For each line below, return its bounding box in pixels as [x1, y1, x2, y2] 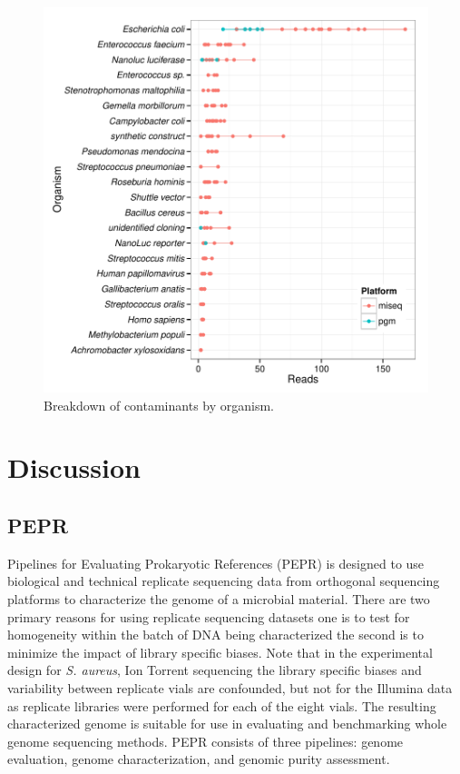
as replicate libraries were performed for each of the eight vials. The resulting [7, 696, 436, 715]
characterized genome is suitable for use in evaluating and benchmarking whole [7, 714, 447, 733]
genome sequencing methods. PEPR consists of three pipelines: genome [7, 731, 404, 750]
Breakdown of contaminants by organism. [44, 395, 274, 414]
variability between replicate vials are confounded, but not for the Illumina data [7, 678, 453, 697]
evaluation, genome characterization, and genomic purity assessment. [7, 749, 390, 769]
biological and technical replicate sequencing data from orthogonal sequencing [7, 571, 440, 590]
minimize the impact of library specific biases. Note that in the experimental [7, 642, 433, 661]
